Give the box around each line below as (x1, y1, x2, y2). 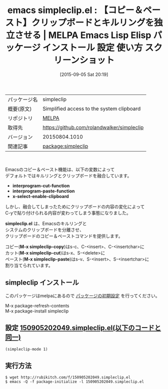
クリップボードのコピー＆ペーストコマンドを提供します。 (5, 233, 123, 239)
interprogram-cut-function (12, 182, 70, 188)
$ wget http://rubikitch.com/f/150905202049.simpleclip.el (5, 375, 131, 380)
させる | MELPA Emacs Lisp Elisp (14, 29, 151, 41)
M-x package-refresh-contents (5, 302, 69, 308)
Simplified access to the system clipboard (42, 105, 141, 112)
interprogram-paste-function (12, 188, 75, 194)
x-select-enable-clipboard (12, 193, 69, 199)
